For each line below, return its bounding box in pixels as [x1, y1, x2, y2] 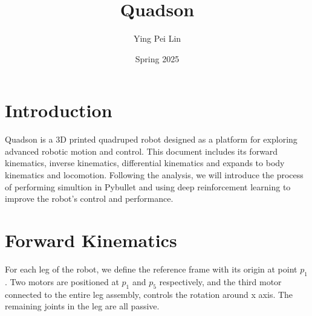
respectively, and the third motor [159, 275, 282, 288]
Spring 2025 [135, 52, 180, 65]
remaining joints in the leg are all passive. [5, 300, 160, 312]
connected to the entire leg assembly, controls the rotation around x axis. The [5, 288, 293, 300]
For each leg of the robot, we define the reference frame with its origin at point [5, 262, 297, 275]
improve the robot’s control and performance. [5, 192, 174, 205]
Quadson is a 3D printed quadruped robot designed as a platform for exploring [5, 133, 297, 146]
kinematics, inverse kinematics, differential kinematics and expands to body [5, 156, 285, 169]
